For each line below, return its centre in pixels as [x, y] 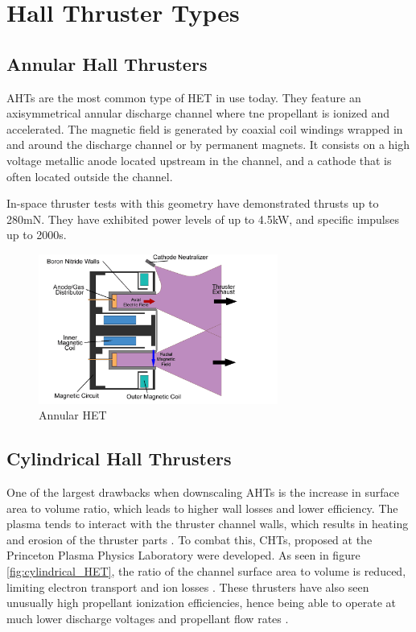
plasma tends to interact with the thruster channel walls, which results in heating [208, 524]
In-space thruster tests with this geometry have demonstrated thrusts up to [193, 203]
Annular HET [73, 415]
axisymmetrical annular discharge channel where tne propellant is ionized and [198, 113]
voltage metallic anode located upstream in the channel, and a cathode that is [199, 160]
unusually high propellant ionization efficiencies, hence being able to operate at [202, 603]
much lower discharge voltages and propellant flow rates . [148, 618]
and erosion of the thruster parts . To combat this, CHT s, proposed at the [189, 539]
